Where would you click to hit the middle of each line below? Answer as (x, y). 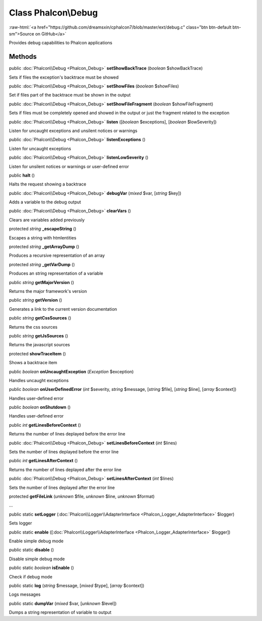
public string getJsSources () (39, 336)
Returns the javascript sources (40, 345)
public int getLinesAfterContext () (43, 461)
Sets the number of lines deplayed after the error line (62, 487)
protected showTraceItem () (38, 353)
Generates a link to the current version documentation (63, 309)
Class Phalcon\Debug (53, 13)
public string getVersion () (36, 300)
